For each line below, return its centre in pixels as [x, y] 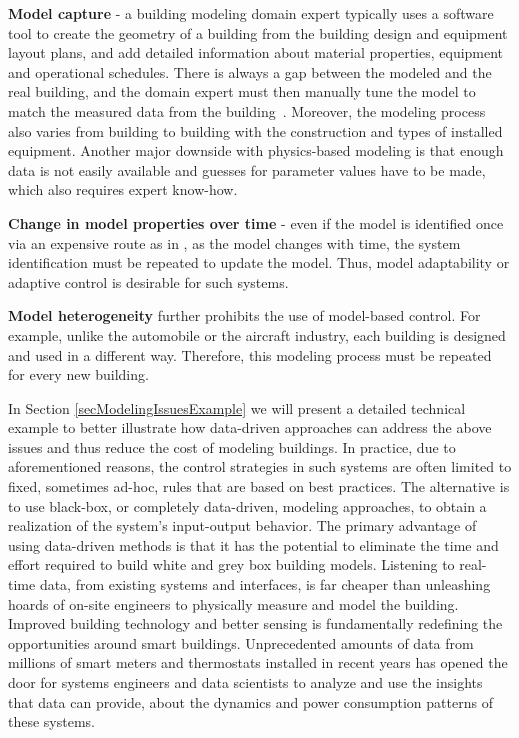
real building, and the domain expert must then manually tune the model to [242, 91]
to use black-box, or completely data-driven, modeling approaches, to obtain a [247, 505]
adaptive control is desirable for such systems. [148, 281]
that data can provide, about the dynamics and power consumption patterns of [250, 701]
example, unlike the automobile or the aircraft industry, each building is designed [257, 334]
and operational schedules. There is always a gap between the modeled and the [250, 71]
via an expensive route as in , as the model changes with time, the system [234, 242]
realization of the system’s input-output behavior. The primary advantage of [242, 525]
